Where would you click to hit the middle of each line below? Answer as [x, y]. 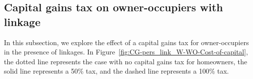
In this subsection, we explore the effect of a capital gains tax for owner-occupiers [126, 42]
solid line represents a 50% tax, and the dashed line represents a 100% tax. [116, 71]
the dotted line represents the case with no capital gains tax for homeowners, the [126, 61]
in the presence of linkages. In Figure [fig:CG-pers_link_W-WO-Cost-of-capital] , [126, 52]
